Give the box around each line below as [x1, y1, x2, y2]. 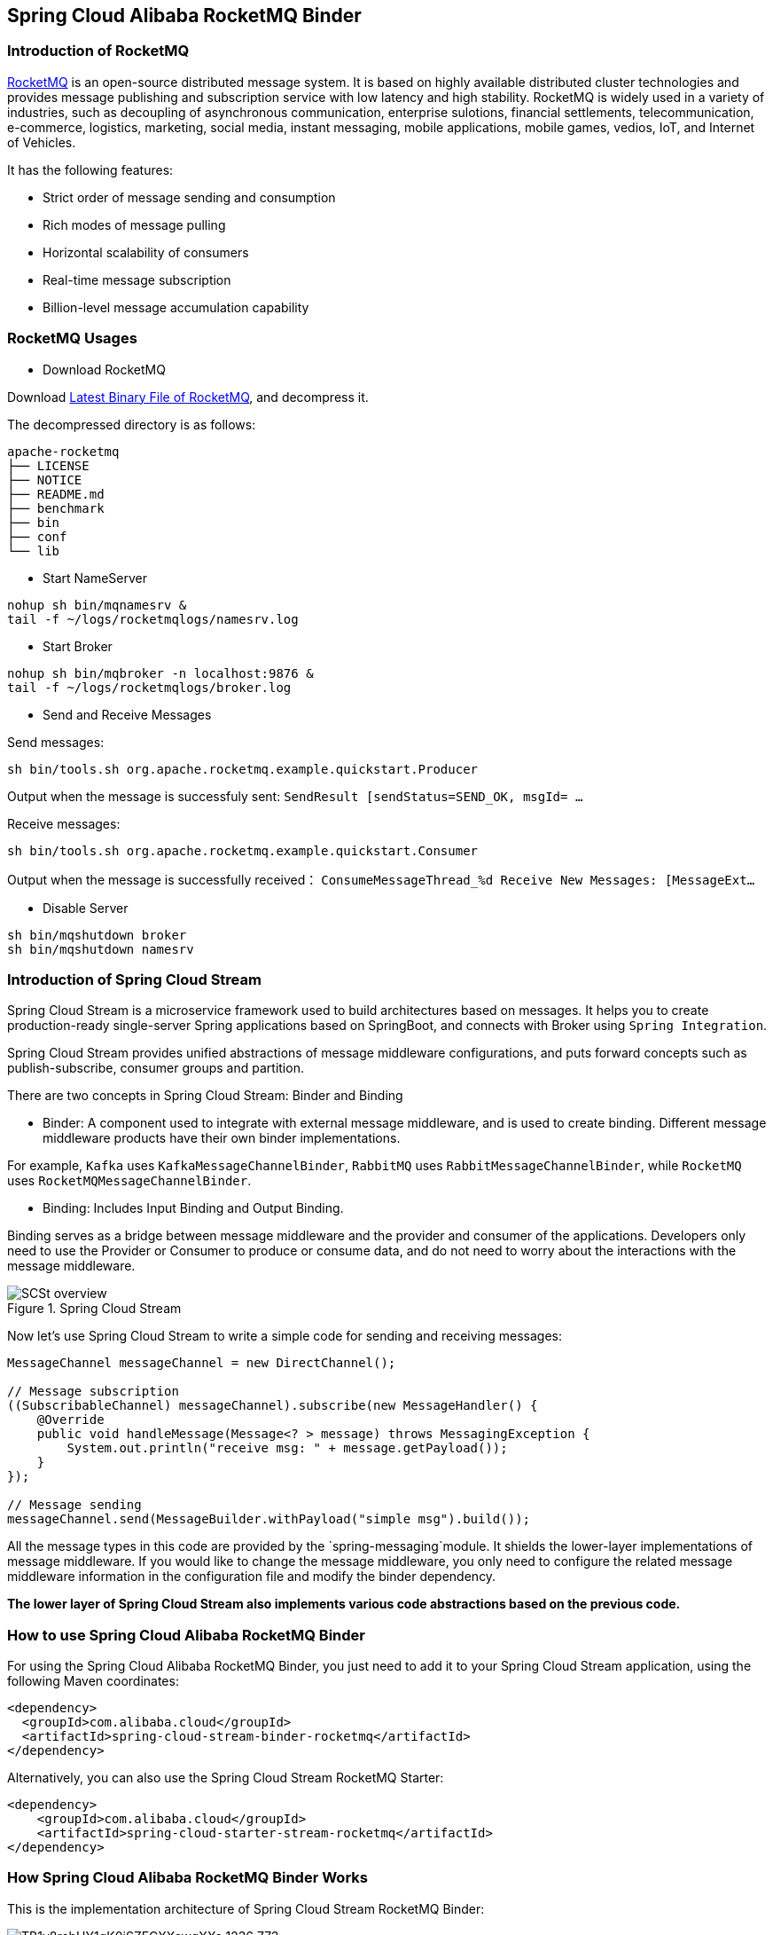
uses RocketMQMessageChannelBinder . [7, 1173, 252, 1189]
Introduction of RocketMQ [7, 42, 190, 60]
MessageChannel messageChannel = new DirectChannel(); [7, 1356, 396, 1371]
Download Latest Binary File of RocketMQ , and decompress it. [7, 389, 369, 405]
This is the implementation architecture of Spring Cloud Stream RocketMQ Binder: [7, 1900, 485, 1916]
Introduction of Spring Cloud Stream [7, 970, 262, 988]
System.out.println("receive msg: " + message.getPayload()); [66, 1441, 508, 1456]
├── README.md [7, 486, 105, 501]
